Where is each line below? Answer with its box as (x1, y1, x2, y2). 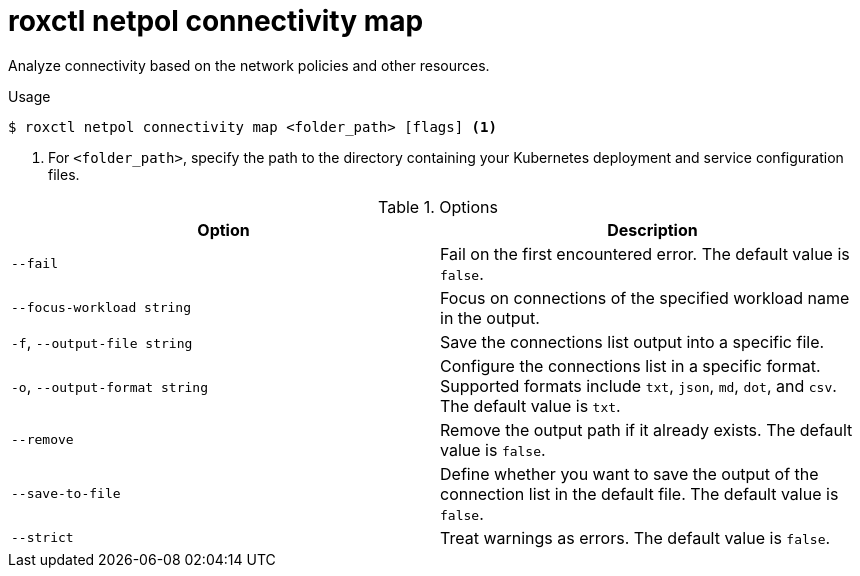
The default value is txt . (440, 395, 621, 416)
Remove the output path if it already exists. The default (440, 419, 853, 440)
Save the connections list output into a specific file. (440, 331, 825, 352)
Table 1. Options (378, 196, 498, 217)
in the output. (440, 307, 540, 328)
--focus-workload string (11, 300, 192, 316)
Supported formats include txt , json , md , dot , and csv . (440, 375, 837, 396)
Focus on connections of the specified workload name (440, 287, 850, 308)
